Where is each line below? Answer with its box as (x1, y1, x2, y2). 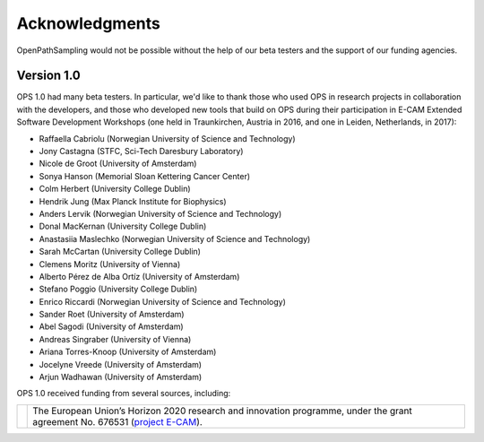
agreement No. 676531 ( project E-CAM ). (32, 415, 203, 428)
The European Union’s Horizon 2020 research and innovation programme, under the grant (32, 404, 412, 417)
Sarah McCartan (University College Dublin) (39, 247, 202, 257)
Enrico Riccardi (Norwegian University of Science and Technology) (39, 296, 286, 307)
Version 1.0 (16, 68, 81, 83)
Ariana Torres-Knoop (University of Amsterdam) (39, 346, 217, 358)
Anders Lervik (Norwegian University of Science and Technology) (39, 208, 282, 219)
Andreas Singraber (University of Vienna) (39, 334, 192, 344)
